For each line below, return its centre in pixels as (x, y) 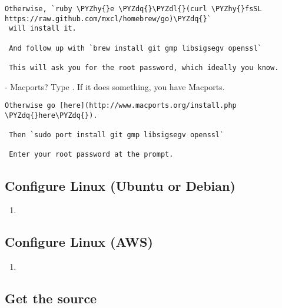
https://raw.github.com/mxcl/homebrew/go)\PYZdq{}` (108, 19)
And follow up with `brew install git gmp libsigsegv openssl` (135, 48)
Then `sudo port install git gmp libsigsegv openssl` (117, 135)
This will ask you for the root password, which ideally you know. (144, 67)
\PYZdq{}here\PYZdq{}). (51, 115)
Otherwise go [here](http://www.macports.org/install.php (121, 106)
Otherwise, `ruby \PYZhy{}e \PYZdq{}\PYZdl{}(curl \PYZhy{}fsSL (133, 9)
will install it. (43, 29)
